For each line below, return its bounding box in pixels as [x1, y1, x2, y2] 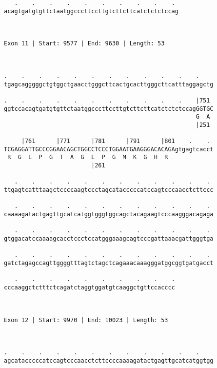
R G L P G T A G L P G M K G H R [7, 154, 168, 161]
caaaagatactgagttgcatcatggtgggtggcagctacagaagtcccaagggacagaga [4, 211, 214, 218]
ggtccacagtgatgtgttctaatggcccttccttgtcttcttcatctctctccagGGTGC [4, 105, 214, 112]
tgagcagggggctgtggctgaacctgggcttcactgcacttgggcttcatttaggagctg [4, 81, 214, 88]
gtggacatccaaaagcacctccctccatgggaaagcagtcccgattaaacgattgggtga [4, 235, 214, 243]
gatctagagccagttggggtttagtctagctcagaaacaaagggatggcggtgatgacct [4, 260, 214, 266]
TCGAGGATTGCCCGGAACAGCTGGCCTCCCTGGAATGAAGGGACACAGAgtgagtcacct [4, 145, 214, 153]
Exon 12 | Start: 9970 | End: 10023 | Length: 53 [4, 316, 168, 324]
